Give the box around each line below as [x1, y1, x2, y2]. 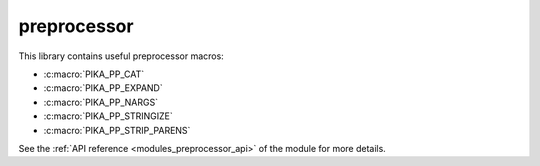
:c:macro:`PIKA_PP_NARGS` [43, 96, 159, 108]
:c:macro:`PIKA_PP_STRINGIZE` [43, 110, 174, 122]
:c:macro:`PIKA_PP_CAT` [43, 68, 145, 80]
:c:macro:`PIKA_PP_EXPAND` [43, 82, 164, 94]
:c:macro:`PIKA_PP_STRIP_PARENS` [43, 124, 191, 136]
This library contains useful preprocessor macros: [18, 50, 224, 62]
